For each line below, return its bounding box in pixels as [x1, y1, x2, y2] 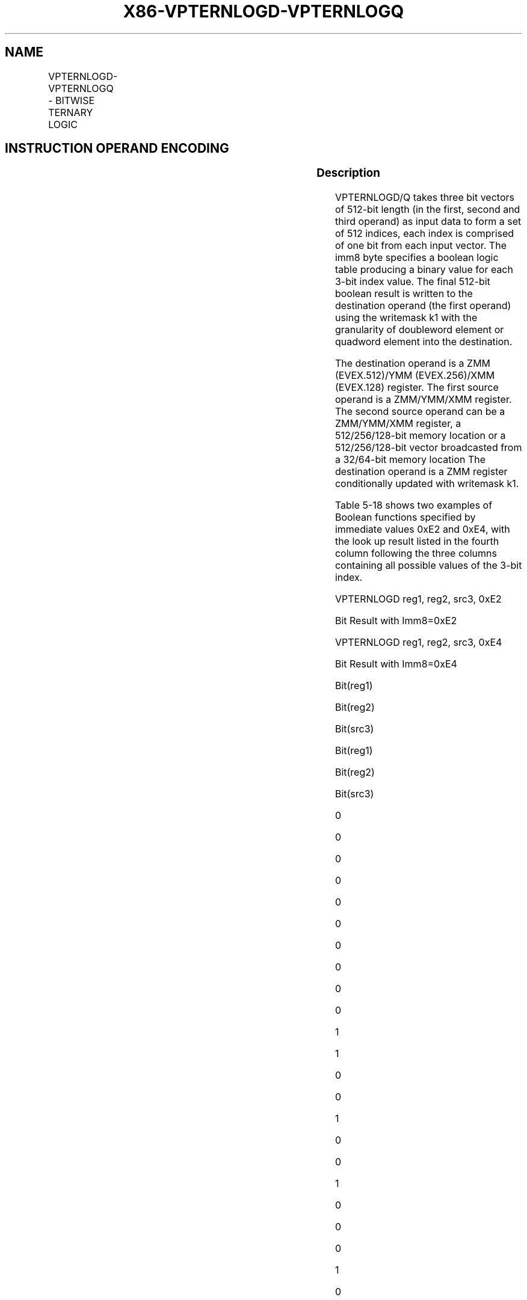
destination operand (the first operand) [334, 299, 511, 312]
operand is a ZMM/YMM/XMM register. [334, 393, 512, 406]
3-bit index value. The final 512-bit [334, 275, 490, 288]
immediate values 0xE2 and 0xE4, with [334, 523, 510, 536]
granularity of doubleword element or [334, 323, 504, 336]
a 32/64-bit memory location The [334, 453, 486, 466]
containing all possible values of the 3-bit [334, 559, 522, 572]
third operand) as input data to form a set [334, 215, 522, 228]
